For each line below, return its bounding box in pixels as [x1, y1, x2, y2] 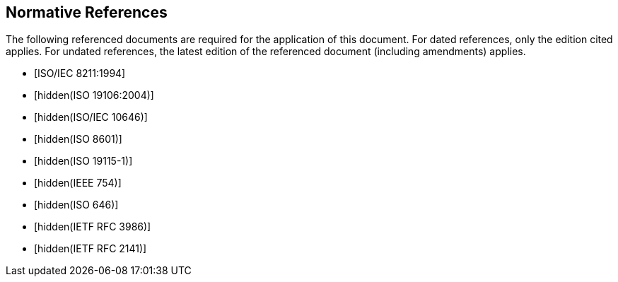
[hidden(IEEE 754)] [34, 177, 122, 189]
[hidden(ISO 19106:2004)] [34, 89, 154, 102]
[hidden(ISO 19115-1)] [34, 155, 133, 168]
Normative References [6, 4, 168, 21]
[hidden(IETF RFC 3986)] [34, 221, 151, 233]
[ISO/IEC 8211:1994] [34, 67, 126, 80]
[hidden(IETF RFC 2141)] [34, 242, 147, 255]
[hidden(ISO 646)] [34, 199, 119, 211]
